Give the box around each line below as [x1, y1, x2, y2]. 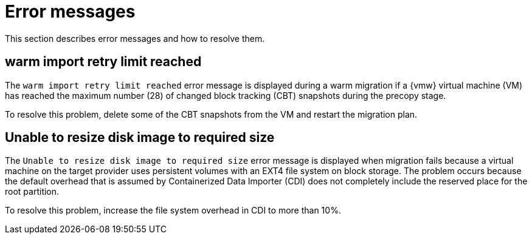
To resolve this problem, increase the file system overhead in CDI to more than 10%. [5, 205, 341, 216]
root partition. [5, 186, 60, 197]
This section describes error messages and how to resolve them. [5, 33, 265, 44]
